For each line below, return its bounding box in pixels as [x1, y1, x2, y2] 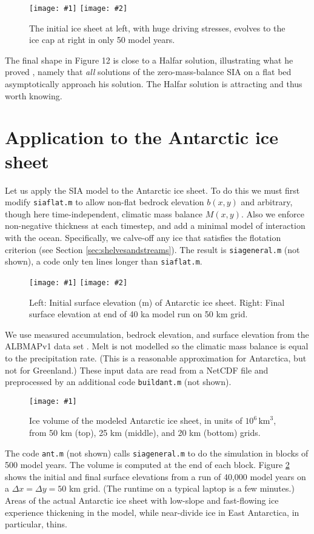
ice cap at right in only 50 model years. [29, 33, 175, 46]
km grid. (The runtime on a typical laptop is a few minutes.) [68, 482, 295, 495]
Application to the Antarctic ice [5, 125, 278, 150]
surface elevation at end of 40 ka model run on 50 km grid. [29, 308, 248, 320]
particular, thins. [5, 518, 67, 530]
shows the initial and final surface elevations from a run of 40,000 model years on [5, 470, 306, 483]
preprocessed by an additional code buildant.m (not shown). [5, 375, 232, 388]
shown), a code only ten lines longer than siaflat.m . [5, 255, 202, 268]
